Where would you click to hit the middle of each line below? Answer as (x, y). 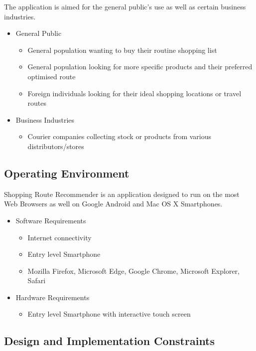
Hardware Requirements (53, 297)
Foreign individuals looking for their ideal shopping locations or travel (134, 93)
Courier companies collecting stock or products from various (120, 136)
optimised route (52, 76)
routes (37, 103)
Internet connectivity (60, 237)
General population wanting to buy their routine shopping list (122, 50)
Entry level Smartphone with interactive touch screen (109, 314)
